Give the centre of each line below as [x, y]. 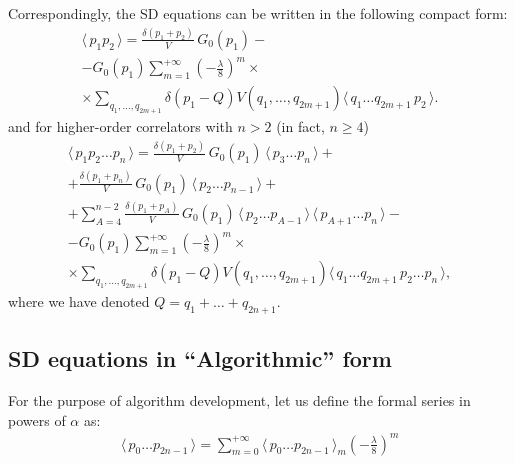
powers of [37, 419]
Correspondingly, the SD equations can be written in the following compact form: [258, 13]
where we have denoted [79, 300]
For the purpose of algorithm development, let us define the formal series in [239, 399]
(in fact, [300, 126]
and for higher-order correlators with [120, 126]
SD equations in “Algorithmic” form [200, 358]
